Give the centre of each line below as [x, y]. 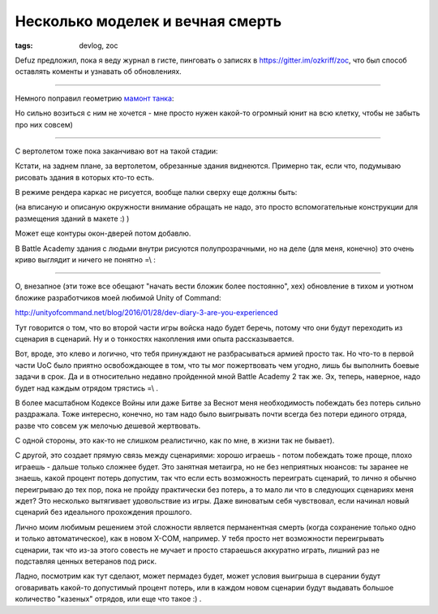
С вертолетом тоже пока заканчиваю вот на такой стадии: [116, 151]
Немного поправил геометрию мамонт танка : [94, 98]
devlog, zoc [99, 45]
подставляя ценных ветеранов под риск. [86, 561]
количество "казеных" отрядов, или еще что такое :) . [108, 599]
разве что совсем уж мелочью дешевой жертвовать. [108, 426]
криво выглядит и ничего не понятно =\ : [85, 260]
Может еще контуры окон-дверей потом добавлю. [103, 233]
